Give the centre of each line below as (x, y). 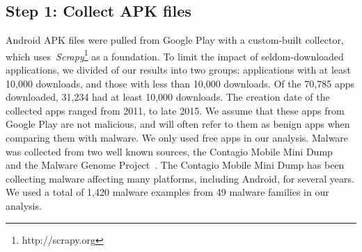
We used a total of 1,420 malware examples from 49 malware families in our (167, 192)
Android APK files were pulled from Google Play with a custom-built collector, (175, 40)
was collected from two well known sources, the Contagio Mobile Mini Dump (169, 151)
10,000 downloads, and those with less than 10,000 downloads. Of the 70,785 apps (180, 83)
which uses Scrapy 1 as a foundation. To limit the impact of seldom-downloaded (175, 55)
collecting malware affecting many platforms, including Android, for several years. (180, 178)
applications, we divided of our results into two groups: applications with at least (179, 70)
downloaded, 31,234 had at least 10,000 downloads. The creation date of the (168, 97)
